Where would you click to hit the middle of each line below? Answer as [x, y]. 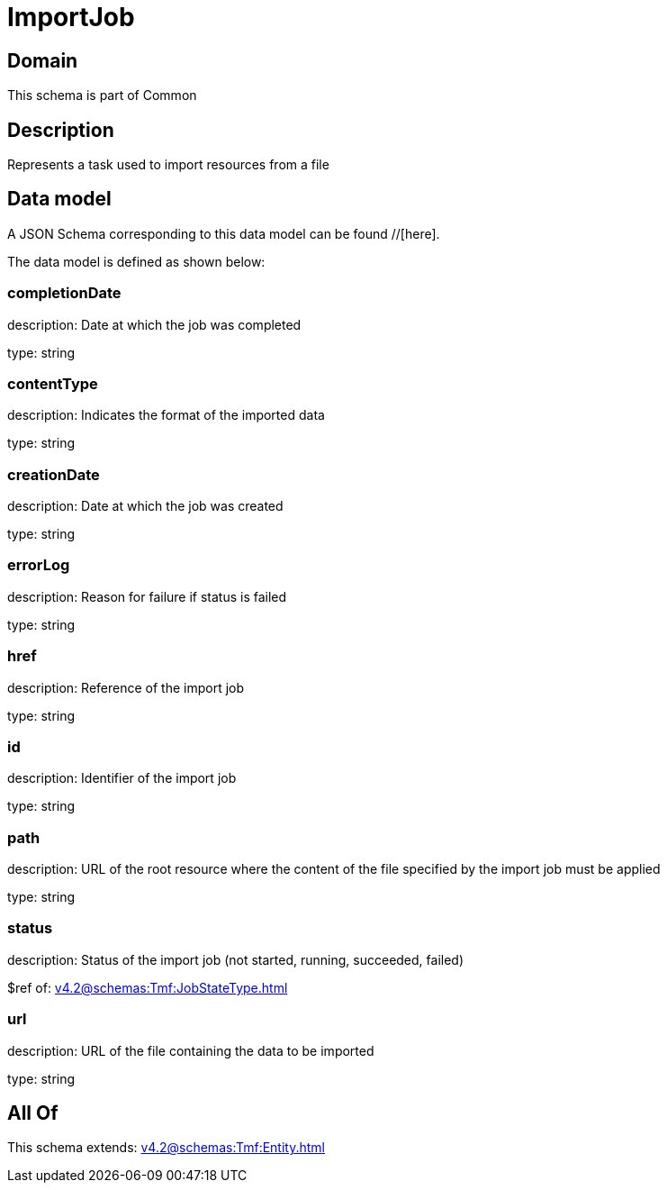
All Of [33, 1113]
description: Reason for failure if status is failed [147, 596]
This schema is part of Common [102, 95]
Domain [43, 60]
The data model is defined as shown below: [136, 261]
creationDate [54, 474]
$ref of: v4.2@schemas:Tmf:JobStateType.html [148, 987]
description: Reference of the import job [126, 687]
